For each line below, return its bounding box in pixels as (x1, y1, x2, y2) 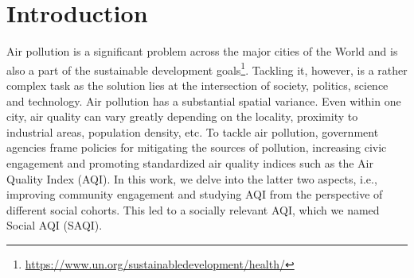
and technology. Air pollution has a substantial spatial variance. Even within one (6, 92, 401, 109)
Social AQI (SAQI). (6, 217, 103, 234)
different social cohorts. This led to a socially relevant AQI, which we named (6, 201, 380, 218)
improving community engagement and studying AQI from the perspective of (6, 186, 383, 203)
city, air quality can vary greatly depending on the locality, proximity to (6, 108, 358, 125)
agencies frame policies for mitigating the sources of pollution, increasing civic (6, 139, 387, 156)
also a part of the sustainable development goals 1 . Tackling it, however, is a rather (6, 59, 408, 78)
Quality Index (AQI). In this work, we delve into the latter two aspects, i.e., (6, 170, 377, 187)
